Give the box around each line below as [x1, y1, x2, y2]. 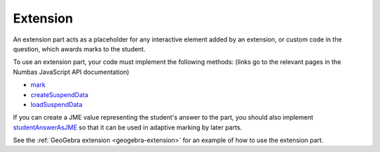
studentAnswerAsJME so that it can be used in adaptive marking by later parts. [13, 123, 243, 132]
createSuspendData [30, 90, 89, 99]
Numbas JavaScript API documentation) [13, 68, 129, 76]
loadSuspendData [30, 100, 83, 108]
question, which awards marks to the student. [13, 44, 146, 53]
